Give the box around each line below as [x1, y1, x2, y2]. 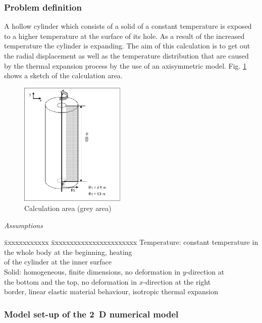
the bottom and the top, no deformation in [4, 276, 137, 287]
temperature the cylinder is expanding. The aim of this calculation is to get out [4, 40, 250, 51]
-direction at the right [143, 276, 211, 287]
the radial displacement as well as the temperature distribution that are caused [4, 50, 249, 61]
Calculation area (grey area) [24, 203, 112, 213]
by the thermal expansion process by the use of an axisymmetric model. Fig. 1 [4, 60, 247, 71]
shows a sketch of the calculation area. [4, 70, 123, 81]
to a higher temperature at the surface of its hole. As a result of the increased [4, 30, 245, 41]
